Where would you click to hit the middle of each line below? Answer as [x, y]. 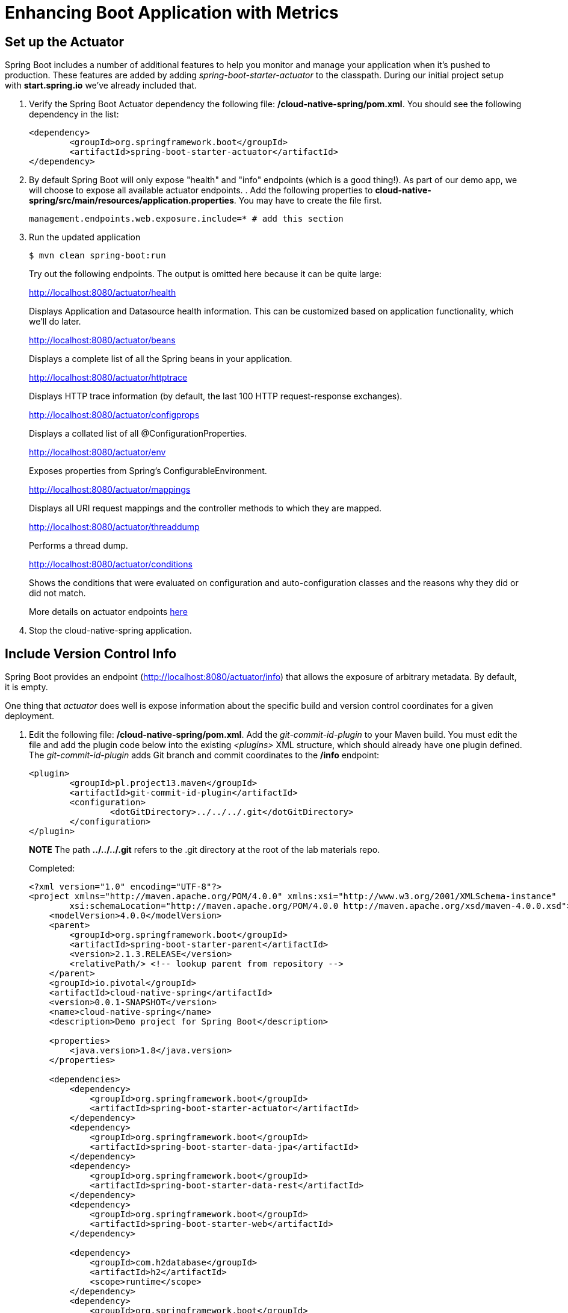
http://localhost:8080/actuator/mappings [110, 490]
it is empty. [26, 687]
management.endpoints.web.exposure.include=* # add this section [186, 219]
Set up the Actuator [64, 42]
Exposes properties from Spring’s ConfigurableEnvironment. [148, 471]
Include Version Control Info [91, 653]
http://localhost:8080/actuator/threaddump [114, 527]
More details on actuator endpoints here [108, 612]
